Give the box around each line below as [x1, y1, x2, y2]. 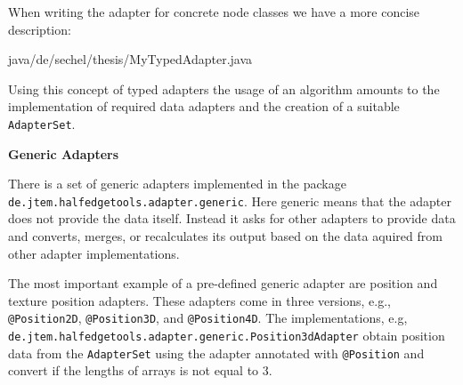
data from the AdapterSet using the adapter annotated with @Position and [8, 343, 425, 362]
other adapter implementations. [8, 244, 180, 262]
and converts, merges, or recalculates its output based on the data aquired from [8, 227, 443, 245]
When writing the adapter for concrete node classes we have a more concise [8, 3, 420, 20]
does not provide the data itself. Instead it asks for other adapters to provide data [8, 209, 456, 228]
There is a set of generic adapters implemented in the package [8, 174, 346, 193]
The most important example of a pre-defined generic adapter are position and [8, 274, 438, 293]
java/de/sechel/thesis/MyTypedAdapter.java [8, 50, 253, 68]
